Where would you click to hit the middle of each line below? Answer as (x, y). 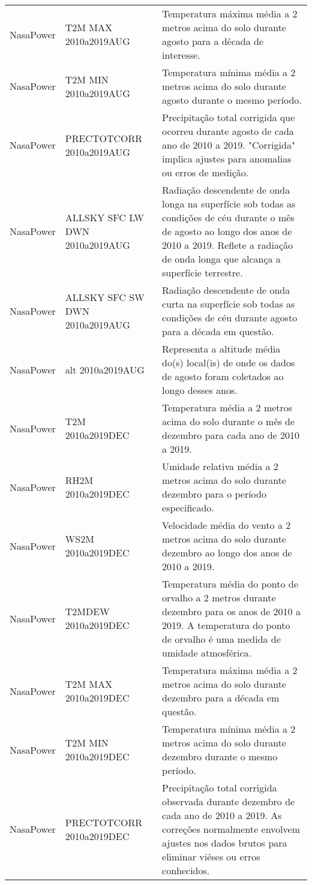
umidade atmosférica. (207, 653)
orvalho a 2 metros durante (219, 597)
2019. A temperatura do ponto (226, 625)
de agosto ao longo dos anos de (227, 231)
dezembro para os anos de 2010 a (231, 611)
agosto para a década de (213, 41)
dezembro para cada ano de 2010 (231, 435)
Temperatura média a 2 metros (227, 407)
